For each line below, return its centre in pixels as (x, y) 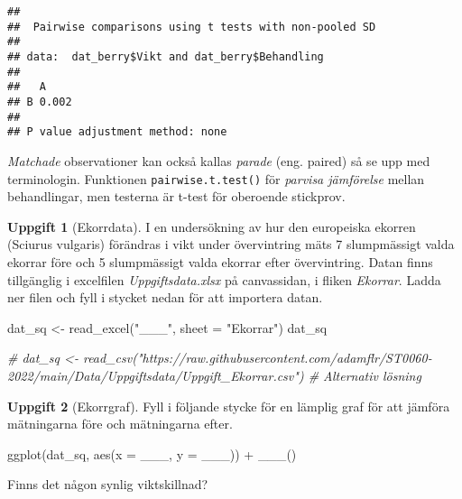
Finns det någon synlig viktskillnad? (108, 484)
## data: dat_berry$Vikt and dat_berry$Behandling (166, 56)
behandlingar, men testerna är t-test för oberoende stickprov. (176, 196)
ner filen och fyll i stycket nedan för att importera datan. (165, 297)
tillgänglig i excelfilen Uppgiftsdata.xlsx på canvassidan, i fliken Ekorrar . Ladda (224, 279)
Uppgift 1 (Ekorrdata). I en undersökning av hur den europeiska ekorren (212, 226)
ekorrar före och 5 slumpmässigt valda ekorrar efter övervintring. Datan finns (220, 261)
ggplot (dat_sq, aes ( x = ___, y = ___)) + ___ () (152, 453)
